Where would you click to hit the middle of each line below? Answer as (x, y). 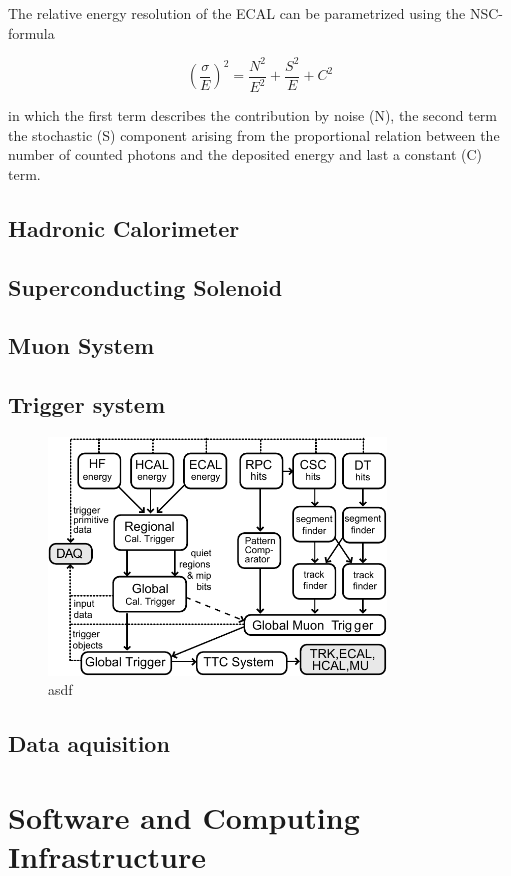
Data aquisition (89, 743)
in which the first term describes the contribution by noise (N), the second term (253, 115)
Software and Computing (184, 816)
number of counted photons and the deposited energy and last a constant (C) (245, 154)
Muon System (81, 345)
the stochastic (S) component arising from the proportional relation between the (254, 134)
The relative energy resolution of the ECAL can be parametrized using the (237, 13)
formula (31, 32)
